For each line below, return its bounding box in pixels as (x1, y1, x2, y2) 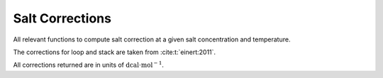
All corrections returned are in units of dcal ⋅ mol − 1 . (13, 60, 165, 70)
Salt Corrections (13, 11, 111, 26)
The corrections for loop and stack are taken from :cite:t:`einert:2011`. (13, 48, 216, 56)
